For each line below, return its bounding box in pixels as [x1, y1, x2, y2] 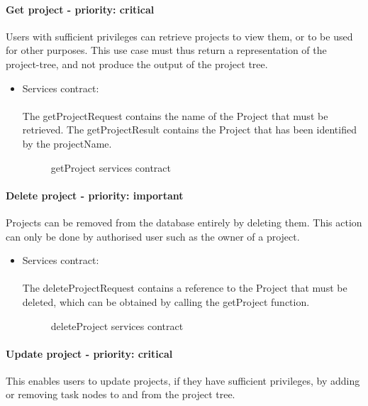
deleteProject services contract [50, 318, 184, 333]
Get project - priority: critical [6, 1, 155, 16]
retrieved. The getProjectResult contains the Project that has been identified [22, 122, 357, 137]
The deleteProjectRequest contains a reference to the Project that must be [22, 280, 347, 295]
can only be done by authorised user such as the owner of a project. [6, 229, 300, 243]
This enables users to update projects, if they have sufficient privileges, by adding [6, 373, 360, 388]
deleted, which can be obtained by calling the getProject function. [22, 294, 310, 309]
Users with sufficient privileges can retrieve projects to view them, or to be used [6, 28, 353, 43]
